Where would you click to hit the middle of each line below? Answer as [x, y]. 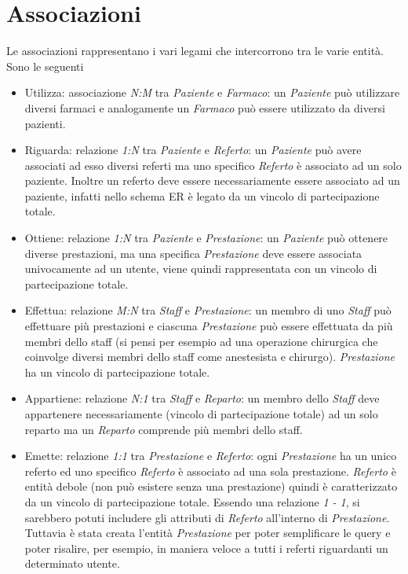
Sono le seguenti [45, 66]
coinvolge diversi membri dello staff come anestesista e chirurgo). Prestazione [209, 357]
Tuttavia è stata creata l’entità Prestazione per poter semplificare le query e [208, 533]
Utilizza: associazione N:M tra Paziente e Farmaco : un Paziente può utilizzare [212, 92]
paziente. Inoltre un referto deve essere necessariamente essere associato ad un [212, 180]
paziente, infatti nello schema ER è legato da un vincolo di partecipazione [202, 195]
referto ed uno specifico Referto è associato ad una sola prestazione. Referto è [210, 471]
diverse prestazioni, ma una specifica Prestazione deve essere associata [193, 253]
